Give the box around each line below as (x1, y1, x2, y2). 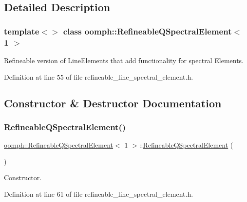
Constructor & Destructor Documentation (4, 95, 222, 110)
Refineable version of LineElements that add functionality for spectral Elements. (4, 55, 244, 65)
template (4, 25, 39, 37)
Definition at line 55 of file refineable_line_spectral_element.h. (4, 71, 193, 82)
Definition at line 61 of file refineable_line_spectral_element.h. (4, 188, 193, 199)
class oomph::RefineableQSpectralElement (63, 25, 232, 37)
